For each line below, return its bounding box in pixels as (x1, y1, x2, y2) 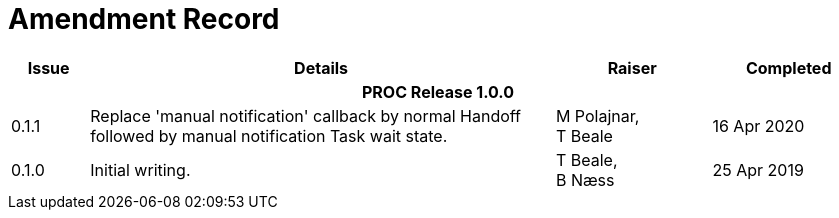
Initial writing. (90, 159, 191, 180)
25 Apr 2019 (712, 159, 804, 180)
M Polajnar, (555, 105, 640, 126)
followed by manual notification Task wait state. (90, 125, 448, 146)
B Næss (555, 169, 615, 190)
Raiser (607, 57, 657, 78)
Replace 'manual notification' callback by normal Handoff (90, 105, 522, 126)
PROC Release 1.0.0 (361, 81, 515, 102)
